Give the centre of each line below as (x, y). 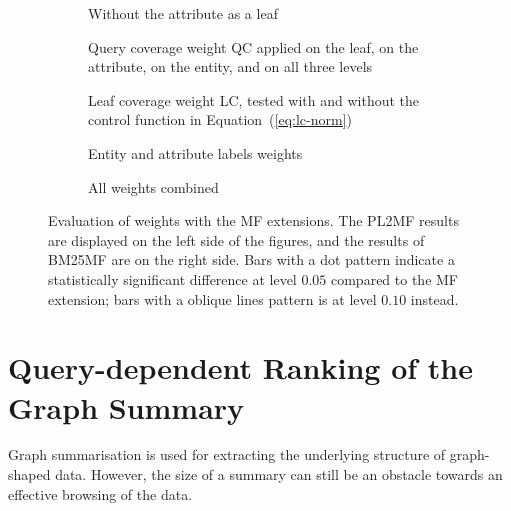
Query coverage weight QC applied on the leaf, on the (253, 46)
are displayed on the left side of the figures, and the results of (236, 239)
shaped (29, 474)
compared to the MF (394, 278)
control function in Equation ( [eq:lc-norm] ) (220, 119)
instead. (434, 298)
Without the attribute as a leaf (183, 13)
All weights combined (153, 186)
